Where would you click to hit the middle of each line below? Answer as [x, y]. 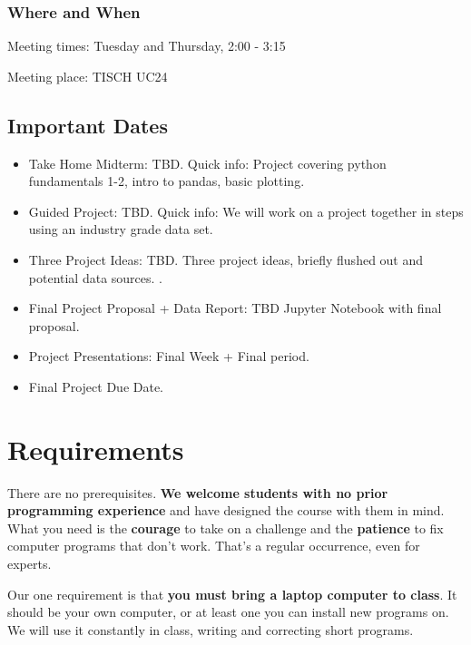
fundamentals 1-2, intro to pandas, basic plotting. [167, 181]
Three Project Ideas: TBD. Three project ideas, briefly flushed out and [226, 259]
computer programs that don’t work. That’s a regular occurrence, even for [214, 546]
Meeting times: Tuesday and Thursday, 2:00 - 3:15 [147, 46]
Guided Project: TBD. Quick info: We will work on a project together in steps [246, 211]
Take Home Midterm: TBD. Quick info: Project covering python [207, 163]
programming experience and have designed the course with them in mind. [226, 510]
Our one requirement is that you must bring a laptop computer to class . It [232, 594]
